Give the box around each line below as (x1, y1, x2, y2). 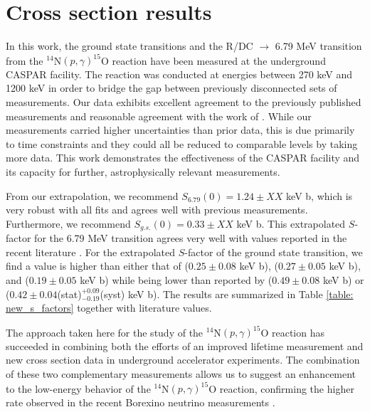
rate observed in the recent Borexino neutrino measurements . (6, 394, 275, 409)
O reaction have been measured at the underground (100, 53, 326, 68)
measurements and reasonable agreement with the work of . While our (6, 108, 312, 123)
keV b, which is (286, 188, 353, 203)
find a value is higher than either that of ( (6, 258, 189, 273)
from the (6, 53, 43, 68)
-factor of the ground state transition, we (184, 244, 363, 259)
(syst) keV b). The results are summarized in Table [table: (100, 286, 354, 301)
